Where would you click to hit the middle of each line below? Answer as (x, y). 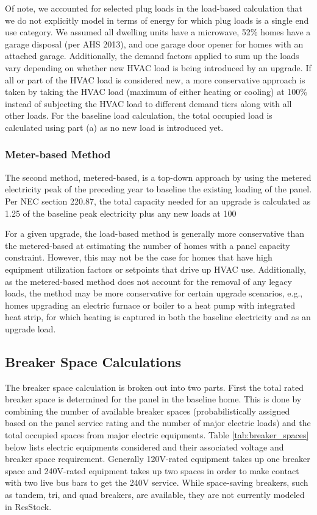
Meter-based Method (58, 154)
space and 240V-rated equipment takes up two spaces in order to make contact (152, 470)
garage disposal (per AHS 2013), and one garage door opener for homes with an (154, 44)
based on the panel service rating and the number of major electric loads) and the (158, 423)
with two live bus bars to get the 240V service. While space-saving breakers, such (157, 482)
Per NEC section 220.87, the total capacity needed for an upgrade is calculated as (158, 201)
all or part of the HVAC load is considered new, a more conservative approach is (155, 79)
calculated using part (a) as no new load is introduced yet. (114, 127)
